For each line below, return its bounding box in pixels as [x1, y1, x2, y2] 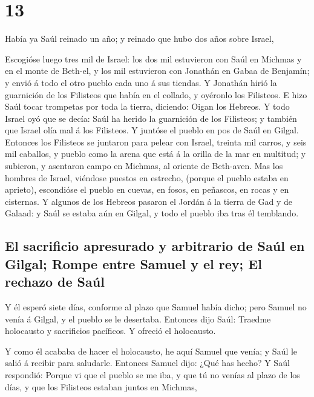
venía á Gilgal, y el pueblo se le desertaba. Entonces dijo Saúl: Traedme [5, 312, 271, 325]
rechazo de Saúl [5, 272, 105, 291]
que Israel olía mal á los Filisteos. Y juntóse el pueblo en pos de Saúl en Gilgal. [5, 124, 299, 136]
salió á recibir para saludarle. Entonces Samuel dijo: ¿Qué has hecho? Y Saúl [5, 356, 290, 369]
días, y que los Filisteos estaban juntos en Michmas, [5, 380, 197, 393]
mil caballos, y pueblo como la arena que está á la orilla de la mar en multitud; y [5, 147, 306, 160]
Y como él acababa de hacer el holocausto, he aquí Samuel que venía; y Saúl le [5, 344, 298, 357]
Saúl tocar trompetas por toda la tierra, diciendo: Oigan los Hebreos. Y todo [5, 100, 290, 113]
